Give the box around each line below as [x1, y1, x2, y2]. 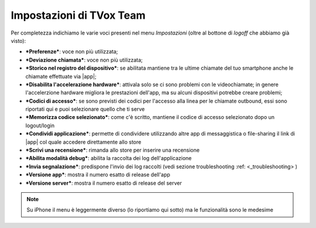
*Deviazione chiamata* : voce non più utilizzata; [25, 56, 143, 63]
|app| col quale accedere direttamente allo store [25, 138, 142, 145]
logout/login [25, 122, 55, 129]
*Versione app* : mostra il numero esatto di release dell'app [25, 171, 171, 178]
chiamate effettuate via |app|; [25, 73, 97, 80]
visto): [11, 37, 26, 44]
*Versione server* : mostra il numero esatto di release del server [25, 179, 182, 186]
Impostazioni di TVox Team [11, 9, 146, 22]
